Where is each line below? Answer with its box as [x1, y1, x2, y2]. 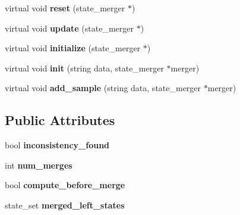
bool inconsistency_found [5, 139, 110, 151]
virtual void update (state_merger [5, 21, 134, 34]
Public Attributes [5, 111, 115, 129]
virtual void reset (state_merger [5, 2, 125, 14]
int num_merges [5, 158, 72, 171]
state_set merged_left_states [5, 198, 125, 211]
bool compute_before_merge [5, 179, 125, 191]
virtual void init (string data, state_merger [5, 61, 164, 74]
